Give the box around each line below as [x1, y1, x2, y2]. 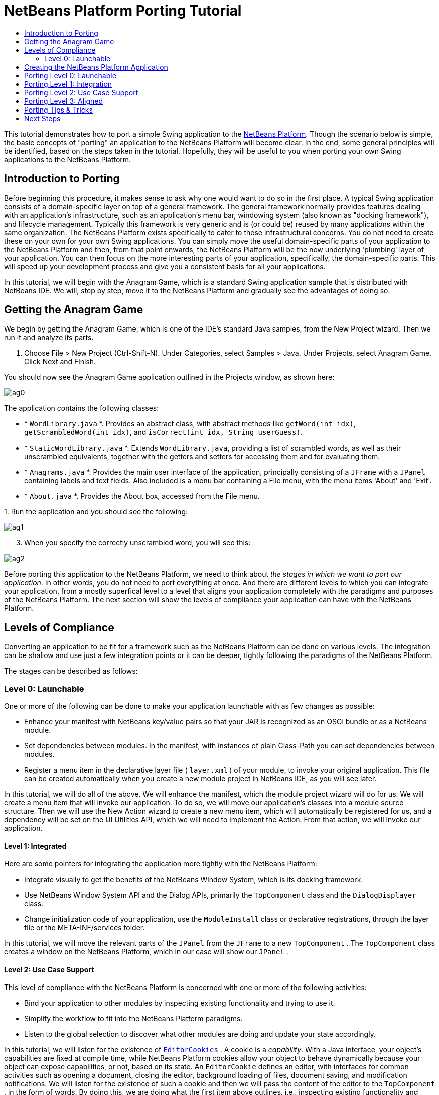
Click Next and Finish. [24, 357, 96, 366]
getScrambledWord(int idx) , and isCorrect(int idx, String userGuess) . [24, 428, 303, 437]
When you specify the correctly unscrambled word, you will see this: [24, 538, 251, 547]
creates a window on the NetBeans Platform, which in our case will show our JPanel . [4, 947, 288, 956]
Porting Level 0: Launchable [24, 71, 116, 80]
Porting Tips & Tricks [24, 105, 93, 114]
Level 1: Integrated [4, 841, 67, 850]
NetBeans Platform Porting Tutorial [4, 2, 242, 19]
